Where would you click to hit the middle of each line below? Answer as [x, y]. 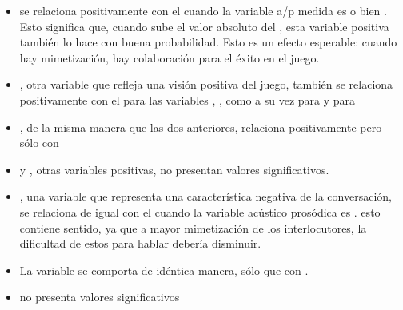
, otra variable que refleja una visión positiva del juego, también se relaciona [206, 84]
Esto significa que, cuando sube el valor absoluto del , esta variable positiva [204, 26]
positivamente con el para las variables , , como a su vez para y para [188, 99]
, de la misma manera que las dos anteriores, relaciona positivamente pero [201, 127]
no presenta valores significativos [100, 297]
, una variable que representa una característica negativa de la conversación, [205, 196]
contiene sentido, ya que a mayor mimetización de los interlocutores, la [193, 227]
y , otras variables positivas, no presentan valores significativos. [174, 169]
